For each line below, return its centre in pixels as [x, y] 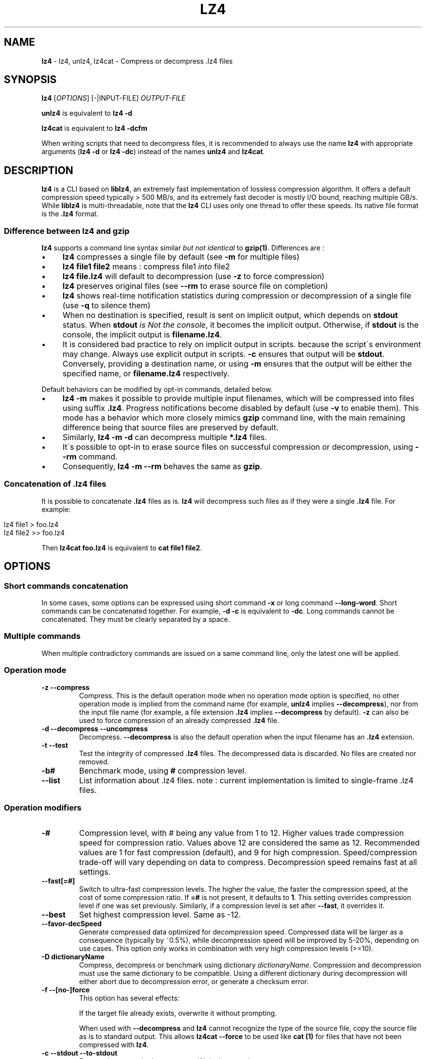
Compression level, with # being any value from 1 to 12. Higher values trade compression [241, 833]
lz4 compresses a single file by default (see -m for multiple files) [181, 257]
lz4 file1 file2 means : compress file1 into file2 [146, 267]
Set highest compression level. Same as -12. [160, 915]
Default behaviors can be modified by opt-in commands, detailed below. [157, 389]
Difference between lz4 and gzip [67, 231]
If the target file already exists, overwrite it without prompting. [178, 1013]
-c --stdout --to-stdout [80, 1053]
